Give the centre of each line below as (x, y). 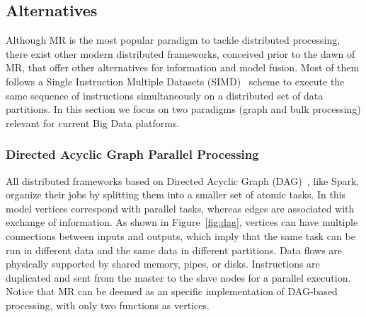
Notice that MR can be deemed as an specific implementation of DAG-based (172, 291)
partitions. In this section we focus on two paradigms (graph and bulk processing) (183, 109)
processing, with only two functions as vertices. (108, 305)
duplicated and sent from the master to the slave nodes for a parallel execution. (178, 277)
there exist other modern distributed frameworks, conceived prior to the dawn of (181, 53)
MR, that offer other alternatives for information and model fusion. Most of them (183, 67)
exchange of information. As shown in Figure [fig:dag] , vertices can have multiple (182, 222)
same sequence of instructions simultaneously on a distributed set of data (165, 95)
